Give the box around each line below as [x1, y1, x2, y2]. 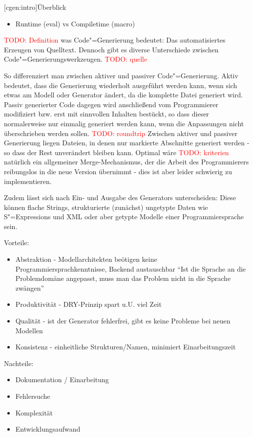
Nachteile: [4, 358, 34, 368]
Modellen [15, 325, 43, 335]
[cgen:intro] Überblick [4, 2, 66, 12]
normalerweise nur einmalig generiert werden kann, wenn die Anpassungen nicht [4, 118, 244, 128]
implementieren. [4, 176, 52, 186]
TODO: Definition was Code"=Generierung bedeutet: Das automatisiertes [4, 35, 226, 45]
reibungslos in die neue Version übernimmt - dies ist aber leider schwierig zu [4, 166, 232, 176]
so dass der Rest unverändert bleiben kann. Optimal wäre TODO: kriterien [4, 147, 229, 157]
